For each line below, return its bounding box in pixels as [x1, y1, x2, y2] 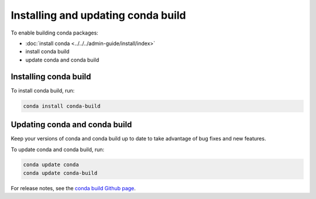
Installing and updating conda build [11, 9, 187, 22]
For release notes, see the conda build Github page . [11, 184, 136, 191]
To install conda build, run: [11, 87, 75, 94]
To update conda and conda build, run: [11, 146, 105, 153]
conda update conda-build [23, 170, 98, 176]
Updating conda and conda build [11, 120, 132, 130]
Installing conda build [11, 71, 91, 81]
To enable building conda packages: [11, 29, 99, 36]
